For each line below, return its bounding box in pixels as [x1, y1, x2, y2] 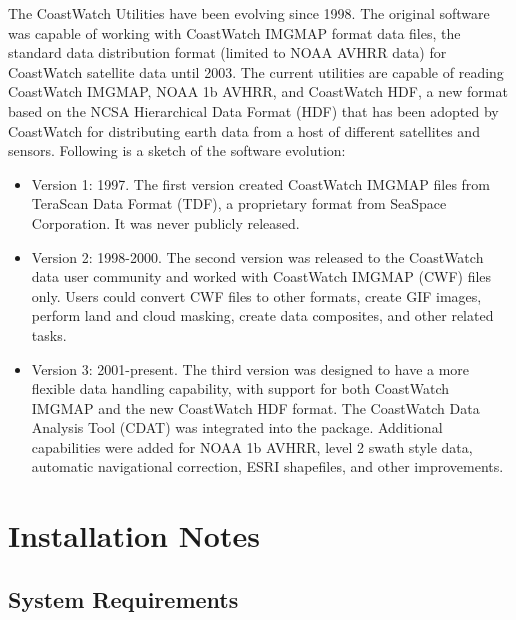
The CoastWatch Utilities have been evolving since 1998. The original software [8, 3, 490, 23]
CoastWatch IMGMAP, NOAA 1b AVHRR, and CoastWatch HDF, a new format [8, 81, 508, 102]
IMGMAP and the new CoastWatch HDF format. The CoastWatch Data [31, 397, 480, 418]
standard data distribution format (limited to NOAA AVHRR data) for [8, 42, 447, 63]
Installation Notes [8, 515, 260, 556]
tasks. [31, 324, 67, 345]
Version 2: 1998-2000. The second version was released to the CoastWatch [31, 246, 484, 267]
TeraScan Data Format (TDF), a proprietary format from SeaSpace [31, 193, 447, 214]
